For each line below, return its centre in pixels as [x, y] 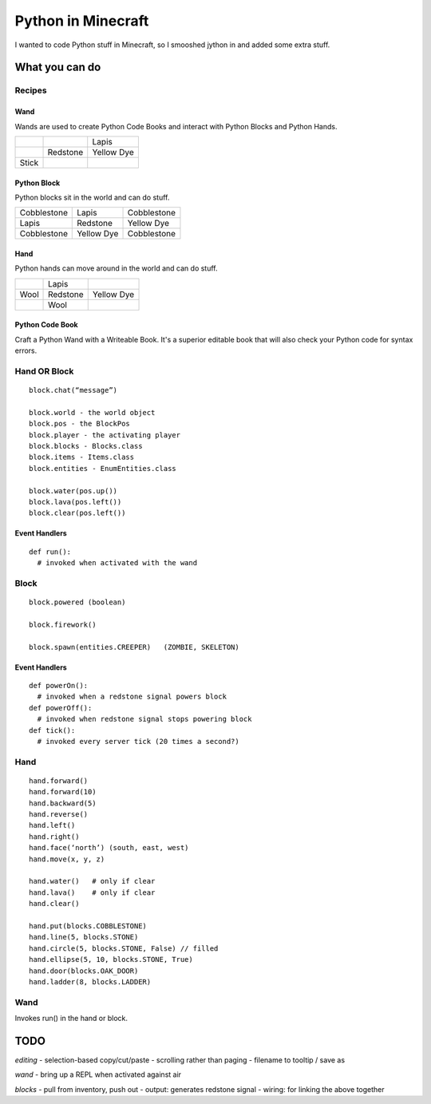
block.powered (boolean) [77, 602]
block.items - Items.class [82, 457]
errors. [26, 350]
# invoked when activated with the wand [117, 563]
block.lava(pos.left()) [75, 502]
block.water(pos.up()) [73, 491]
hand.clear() [54, 904]
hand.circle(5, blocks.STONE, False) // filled [124, 948]
